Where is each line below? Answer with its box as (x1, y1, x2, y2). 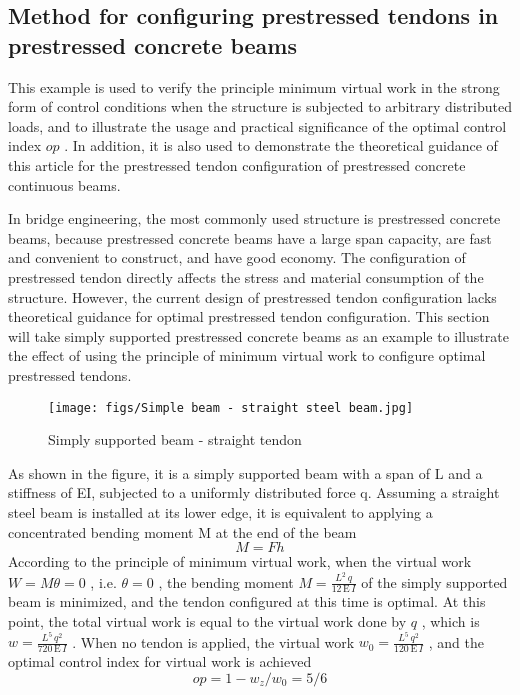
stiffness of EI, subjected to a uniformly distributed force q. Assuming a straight (8, 482, 500, 503)
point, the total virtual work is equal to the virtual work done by (8, 611, 407, 632)
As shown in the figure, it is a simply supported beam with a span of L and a (8, 462, 483, 483)
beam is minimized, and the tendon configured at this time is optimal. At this (8, 591, 486, 612)
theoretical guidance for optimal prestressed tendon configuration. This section (8, 306, 490, 327)
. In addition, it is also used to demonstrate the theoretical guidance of (64, 135, 498, 156)
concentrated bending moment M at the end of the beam (8, 521, 357, 542)
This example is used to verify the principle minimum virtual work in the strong (8, 76, 500, 97)
